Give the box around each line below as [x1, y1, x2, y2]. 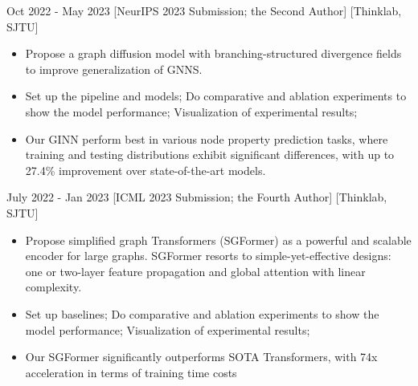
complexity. [25, 278, 82, 295]
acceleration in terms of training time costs [25, 364, 237, 380]
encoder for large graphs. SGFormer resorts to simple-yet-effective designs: [25, 247, 391, 264]
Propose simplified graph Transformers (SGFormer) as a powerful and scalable [25, 231, 412, 248]
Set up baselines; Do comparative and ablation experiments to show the [25, 305, 379, 322]
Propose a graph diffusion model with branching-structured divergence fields [25, 45, 402, 62]
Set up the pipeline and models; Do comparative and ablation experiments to [25, 87, 407, 104]
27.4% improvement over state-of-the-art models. [25, 161, 266, 178]
